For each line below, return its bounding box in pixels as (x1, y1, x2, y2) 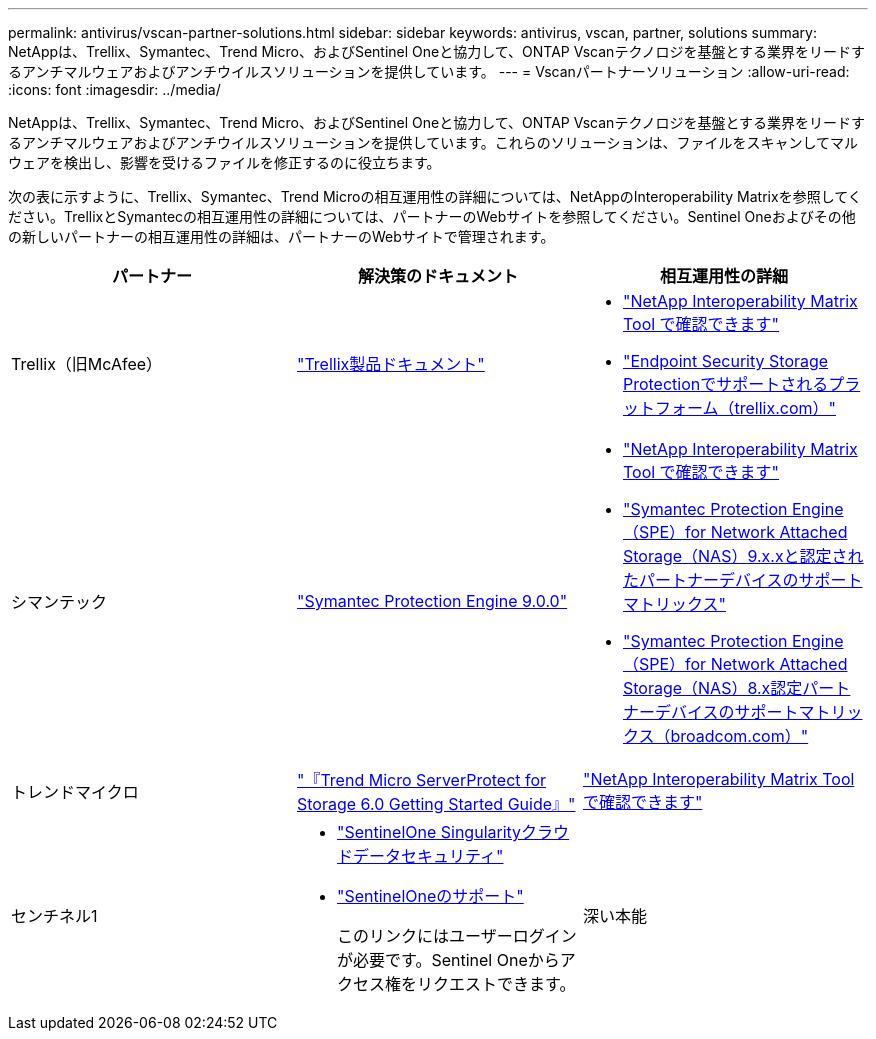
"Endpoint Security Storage (622, 351, 829, 371)
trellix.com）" (734, 398, 836, 418)
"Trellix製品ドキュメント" (296, 354, 485, 374)
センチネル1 (11, 906, 98, 926)
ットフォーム (622, 398, 719, 418)
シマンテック (11, 592, 108, 612)
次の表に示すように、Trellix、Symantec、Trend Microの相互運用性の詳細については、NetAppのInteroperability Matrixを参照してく (8, 188, 862, 205)
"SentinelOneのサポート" (336, 886, 524, 906)
